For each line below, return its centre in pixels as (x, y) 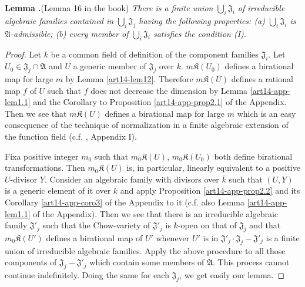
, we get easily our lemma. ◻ (232, 275)
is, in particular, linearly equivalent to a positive (213, 168)
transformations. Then (45, 168)
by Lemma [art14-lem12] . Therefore (129, 78)
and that (265, 225)
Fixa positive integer (42, 156)
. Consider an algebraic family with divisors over (132, 179)
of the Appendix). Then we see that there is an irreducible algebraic (156, 213)
